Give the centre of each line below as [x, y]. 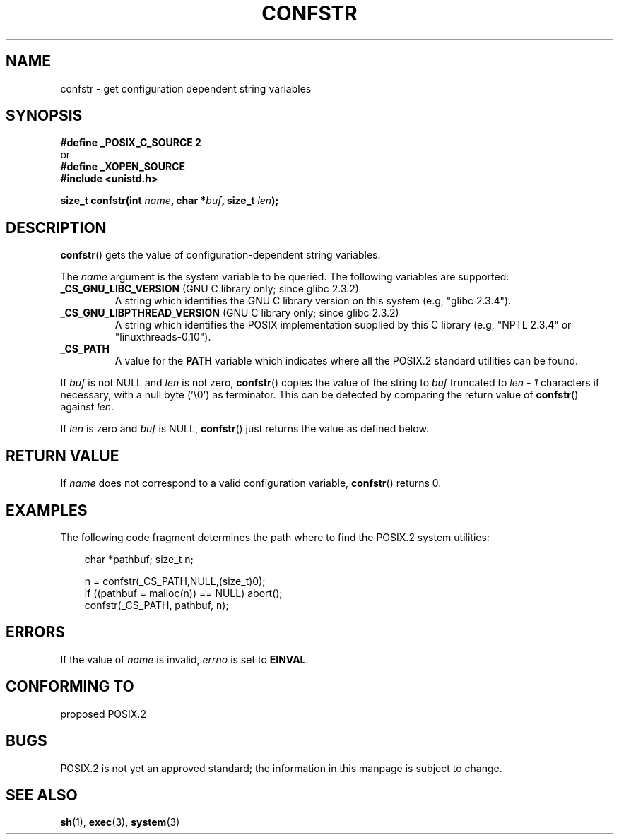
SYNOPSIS [44, 116]
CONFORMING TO [70, 687]
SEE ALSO [42, 795]
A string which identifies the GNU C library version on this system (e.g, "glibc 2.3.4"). [313, 301]
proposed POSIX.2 [103, 714]
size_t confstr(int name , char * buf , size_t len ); [170, 201]
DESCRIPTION [56, 227]
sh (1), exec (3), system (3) [120, 822]
